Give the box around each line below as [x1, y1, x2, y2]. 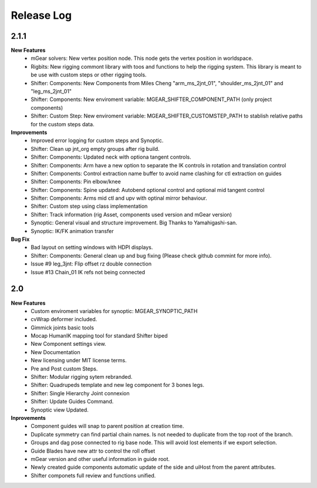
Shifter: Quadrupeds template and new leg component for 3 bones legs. [31, 382, 205, 389]
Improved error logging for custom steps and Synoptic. [31, 137, 164, 144]
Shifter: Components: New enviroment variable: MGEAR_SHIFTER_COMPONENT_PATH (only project [31, 96, 272, 103]
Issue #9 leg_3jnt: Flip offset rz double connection [31, 260, 152, 267]
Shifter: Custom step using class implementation [31, 203, 148, 210]
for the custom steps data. [31, 120, 95, 127]
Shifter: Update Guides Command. [31, 398, 114, 405]
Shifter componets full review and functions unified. [31, 472, 156, 479]
